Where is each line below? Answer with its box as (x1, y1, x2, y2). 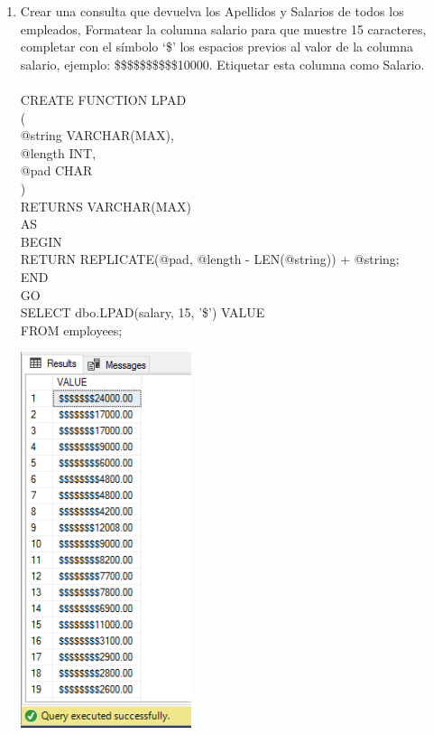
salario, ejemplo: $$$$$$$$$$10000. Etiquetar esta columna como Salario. (20, 54, 425, 73)
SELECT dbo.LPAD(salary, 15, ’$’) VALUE (20, 303, 265, 322)
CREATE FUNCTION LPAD (20, 90, 187, 108)
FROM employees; (20, 320, 123, 339)
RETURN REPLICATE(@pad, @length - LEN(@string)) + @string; (20, 250, 400, 269)
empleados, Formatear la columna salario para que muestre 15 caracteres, (20, 19, 427, 38)
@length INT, (20, 143, 97, 162)
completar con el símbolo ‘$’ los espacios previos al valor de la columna (20, 37, 414, 56)
